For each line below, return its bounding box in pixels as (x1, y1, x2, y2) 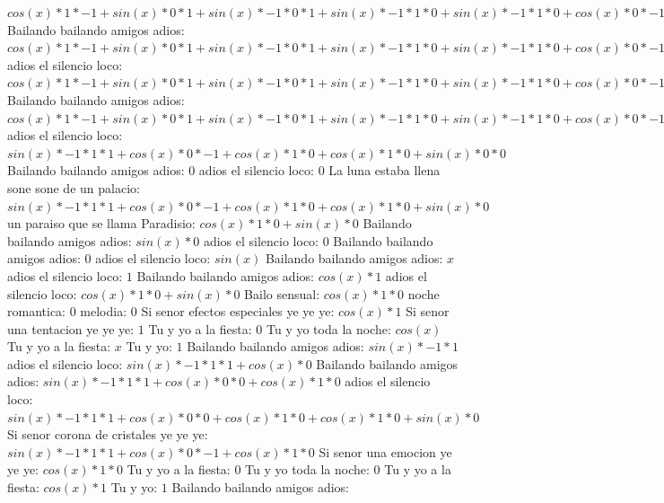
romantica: (7, 302, 66, 321)
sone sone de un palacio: (7, 178, 140, 197)
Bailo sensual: (244, 284, 320, 303)
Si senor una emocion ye (319, 442, 452, 461)
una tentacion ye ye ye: (7, 319, 135, 338)
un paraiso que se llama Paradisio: (7, 214, 196, 233)
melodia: (80, 302, 127, 321)
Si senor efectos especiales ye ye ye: (141, 302, 335, 321)
